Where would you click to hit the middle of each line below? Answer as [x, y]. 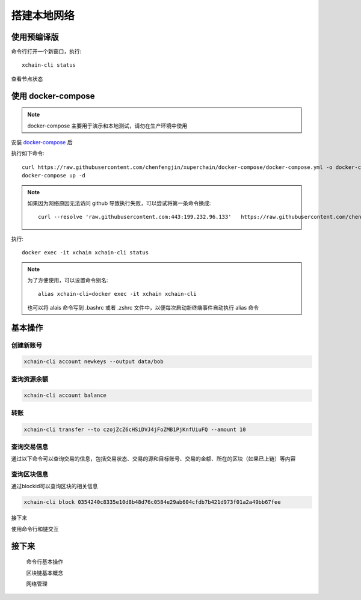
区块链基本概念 [45, 573]
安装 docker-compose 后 [42, 142]
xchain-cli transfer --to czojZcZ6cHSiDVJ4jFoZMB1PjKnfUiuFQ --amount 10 [135, 429]
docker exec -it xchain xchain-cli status [85, 253]
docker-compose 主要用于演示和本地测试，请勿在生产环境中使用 [107, 126]
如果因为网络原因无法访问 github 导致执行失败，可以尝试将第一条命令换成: [119, 203]
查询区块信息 [30, 474]
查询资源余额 [30, 379]
